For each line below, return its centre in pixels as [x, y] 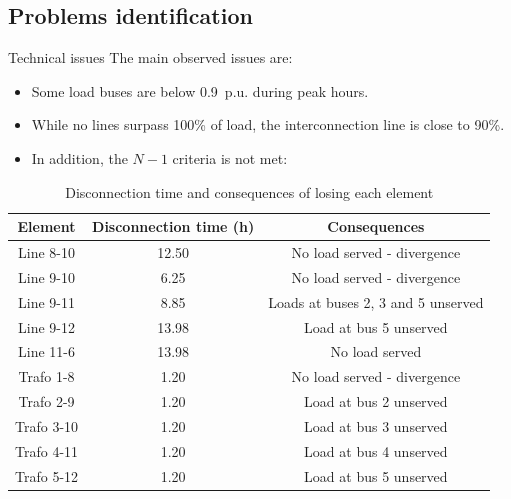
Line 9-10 [46, 276]
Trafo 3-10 [47, 425]
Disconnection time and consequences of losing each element [249, 191]
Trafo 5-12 [47, 475]
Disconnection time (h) [173, 226]
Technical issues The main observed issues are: [150, 57]
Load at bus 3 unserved [376, 425]
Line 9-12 [46, 326]
